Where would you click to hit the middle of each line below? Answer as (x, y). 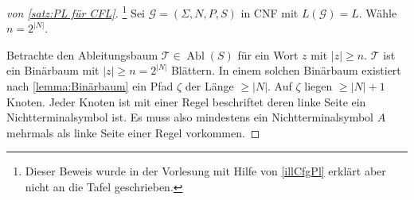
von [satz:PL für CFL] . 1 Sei (76, 12)
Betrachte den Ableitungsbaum (82, 54)
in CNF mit (269, 12)
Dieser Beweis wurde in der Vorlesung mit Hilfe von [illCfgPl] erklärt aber (205, 171)
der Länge (209, 86)
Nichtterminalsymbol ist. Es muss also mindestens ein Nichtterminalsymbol (190, 117)
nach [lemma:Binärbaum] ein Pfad (90, 86)
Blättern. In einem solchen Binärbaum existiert (286, 70)
